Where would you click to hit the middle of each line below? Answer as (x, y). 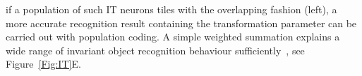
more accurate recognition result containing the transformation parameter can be (181, 23)
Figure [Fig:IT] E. (43, 64)
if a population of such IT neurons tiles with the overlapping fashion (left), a (171, 9)
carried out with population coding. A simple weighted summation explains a (173, 37)
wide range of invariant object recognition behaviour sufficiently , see (155, 50)
